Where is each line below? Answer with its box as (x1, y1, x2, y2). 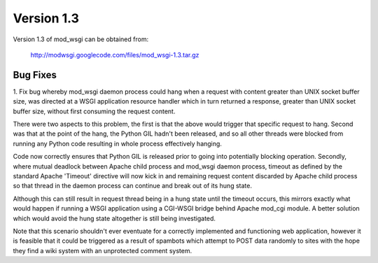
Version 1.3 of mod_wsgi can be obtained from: (13, 35, 149, 43)
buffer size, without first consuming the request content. (13, 107, 176, 115)
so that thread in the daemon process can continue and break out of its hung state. (13, 182, 252, 190)
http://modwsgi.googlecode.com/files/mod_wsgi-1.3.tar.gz (30, 50, 199, 59)
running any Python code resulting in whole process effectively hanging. (13, 139, 222, 148)
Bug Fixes (13, 69, 57, 80)
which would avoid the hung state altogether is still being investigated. (13, 214, 216, 222)
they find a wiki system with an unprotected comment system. (13, 246, 192, 255)
